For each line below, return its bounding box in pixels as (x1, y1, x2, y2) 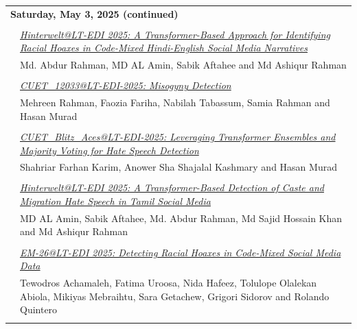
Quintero (20, 302, 58, 317)
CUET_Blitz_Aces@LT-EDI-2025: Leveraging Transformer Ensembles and (20, 129, 336, 143)
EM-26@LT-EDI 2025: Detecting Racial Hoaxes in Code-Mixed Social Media (20, 245, 341, 259)
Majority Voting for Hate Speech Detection (20, 143, 199, 157)
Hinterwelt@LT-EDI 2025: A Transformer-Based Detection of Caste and (20, 180, 324, 195)
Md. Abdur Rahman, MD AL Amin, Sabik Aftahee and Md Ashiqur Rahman (20, 58, 347, 72)
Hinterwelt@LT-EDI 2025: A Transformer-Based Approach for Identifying (20, 27, 330, 41)
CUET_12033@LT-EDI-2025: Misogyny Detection (20, 78, 231, 93)
